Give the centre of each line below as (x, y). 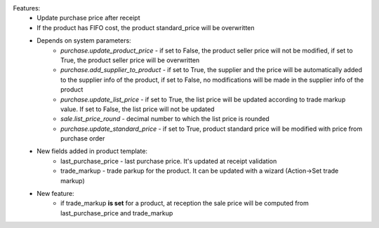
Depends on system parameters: (84, 41)
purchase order (83, 138)
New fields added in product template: (92, 151)
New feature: (55, 194)
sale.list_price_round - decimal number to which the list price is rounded (165, 119)
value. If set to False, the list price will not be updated (138, 109)
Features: (27, 8)
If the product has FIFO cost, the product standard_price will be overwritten (146, 27)
